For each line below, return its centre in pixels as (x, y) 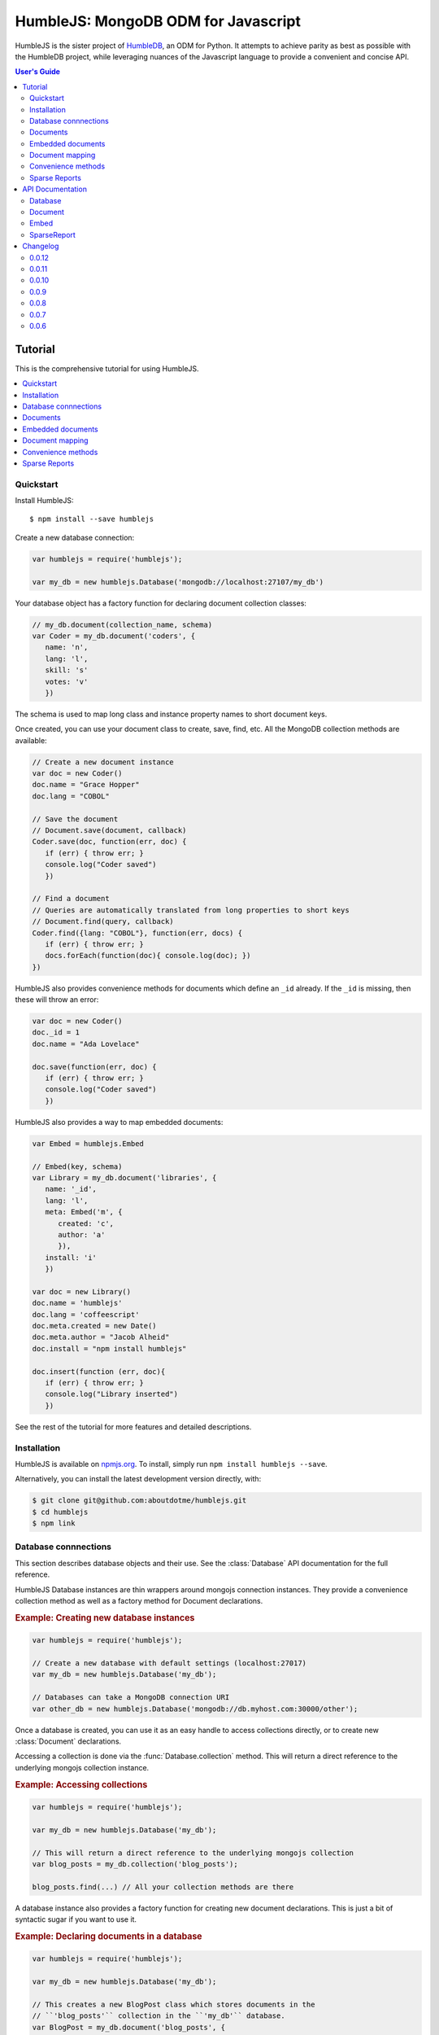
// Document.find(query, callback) (103, 921)
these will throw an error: (57, 1000)
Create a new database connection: (75, 537)
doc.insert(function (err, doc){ (99, 1371)
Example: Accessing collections (81, 1784)
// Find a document (71, 899)
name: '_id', (71, 1189)
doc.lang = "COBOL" (71, 796)
